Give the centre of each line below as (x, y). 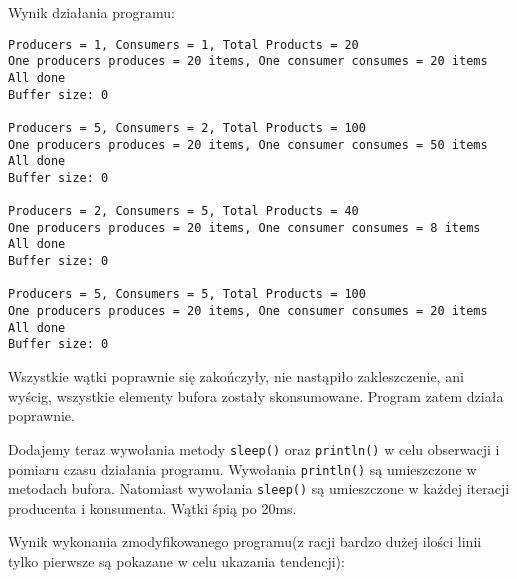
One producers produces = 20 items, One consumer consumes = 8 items (244, 227)
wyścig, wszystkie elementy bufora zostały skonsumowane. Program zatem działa (256, 395)
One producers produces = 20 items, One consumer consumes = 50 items (248, 144)
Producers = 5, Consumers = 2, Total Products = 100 (187, 127)
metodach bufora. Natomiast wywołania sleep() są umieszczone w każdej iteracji (259, 488)
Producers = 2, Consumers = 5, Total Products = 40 (183, 211)
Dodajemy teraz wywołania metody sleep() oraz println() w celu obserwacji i (254, 448)
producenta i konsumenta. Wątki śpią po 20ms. (152, 507)
